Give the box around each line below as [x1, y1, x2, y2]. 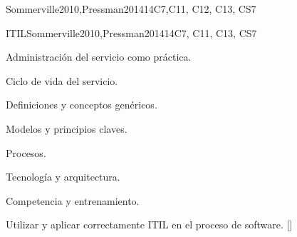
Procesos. [6, 145, 46, 160]
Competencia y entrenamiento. [6, 193, 140, 208]
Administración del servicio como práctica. [6, 49, 192, 64]
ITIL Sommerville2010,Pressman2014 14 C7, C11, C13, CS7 [6, 25, 257, 40]
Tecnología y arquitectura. [6, 169, 120, 184]
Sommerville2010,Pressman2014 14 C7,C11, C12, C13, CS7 [6, 1, 256, 16]
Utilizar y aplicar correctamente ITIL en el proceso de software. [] [6, 217, 293, 232]
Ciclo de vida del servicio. [6, 73, 118, 88]
